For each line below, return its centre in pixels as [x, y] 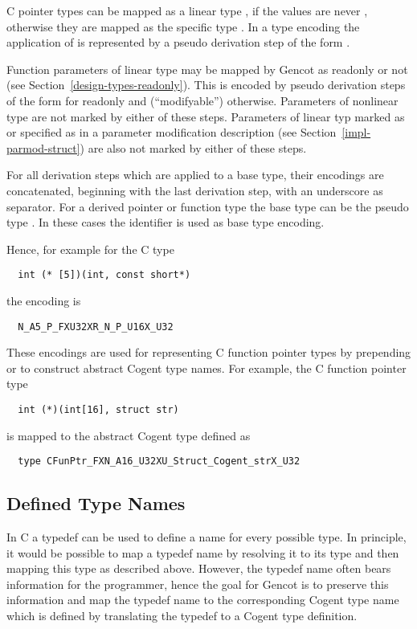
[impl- [356, 132]
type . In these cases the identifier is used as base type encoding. [166, 222]
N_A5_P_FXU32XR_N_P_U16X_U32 [96, 327]
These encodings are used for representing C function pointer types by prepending [209, 352]
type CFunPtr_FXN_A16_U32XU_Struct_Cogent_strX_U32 [159, 462]
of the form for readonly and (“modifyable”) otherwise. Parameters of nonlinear [202, 100]
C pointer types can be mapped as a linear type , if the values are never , [187, 10]
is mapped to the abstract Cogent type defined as [129, 435]
